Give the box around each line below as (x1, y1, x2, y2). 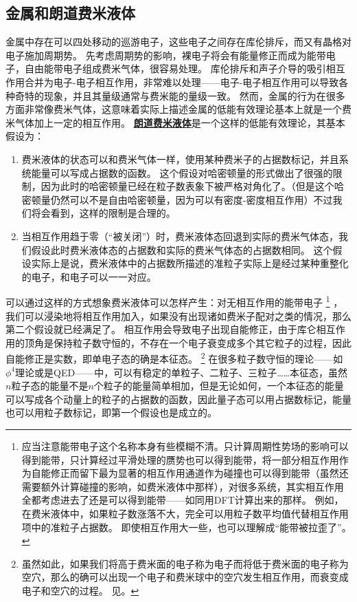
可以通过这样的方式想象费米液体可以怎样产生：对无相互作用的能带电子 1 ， (5, 293, 343, 309)
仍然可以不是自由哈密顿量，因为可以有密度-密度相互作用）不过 (50, 192, 333, 206)
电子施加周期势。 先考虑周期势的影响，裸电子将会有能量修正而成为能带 (5, 47, 326, 62)
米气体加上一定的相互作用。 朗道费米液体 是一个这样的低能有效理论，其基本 (5, 115, 345, 129)
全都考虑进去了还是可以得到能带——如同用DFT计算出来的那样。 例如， (21, 493, 344, 507)
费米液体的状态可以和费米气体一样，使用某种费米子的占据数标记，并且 (21, 151, 339, 166)
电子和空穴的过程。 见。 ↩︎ (21, 583, 139, 597)
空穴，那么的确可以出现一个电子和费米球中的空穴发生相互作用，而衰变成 (21, 570, 349, 584)
